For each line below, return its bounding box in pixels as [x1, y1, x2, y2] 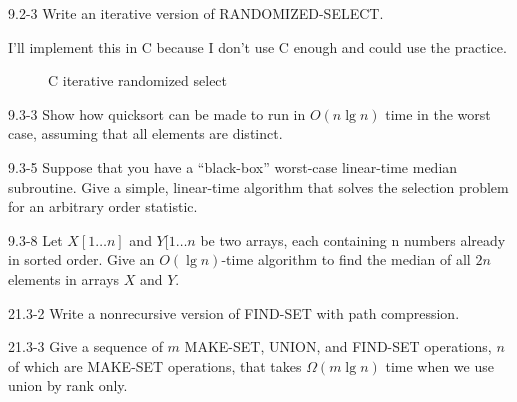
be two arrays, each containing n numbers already [200, 229, 506, 250]
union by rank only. [8, 375, 128, 396]
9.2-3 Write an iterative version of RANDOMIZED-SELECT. [8, 3, 384, 23]
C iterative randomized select [48, 70, 228, 91]
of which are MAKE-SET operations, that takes [8, 355, 302, 376]
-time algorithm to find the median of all [221, 249, 471, 270]
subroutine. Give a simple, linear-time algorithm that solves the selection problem [8, 176, 509, 197]
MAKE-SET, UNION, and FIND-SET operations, [184, 336, 492, 357]
